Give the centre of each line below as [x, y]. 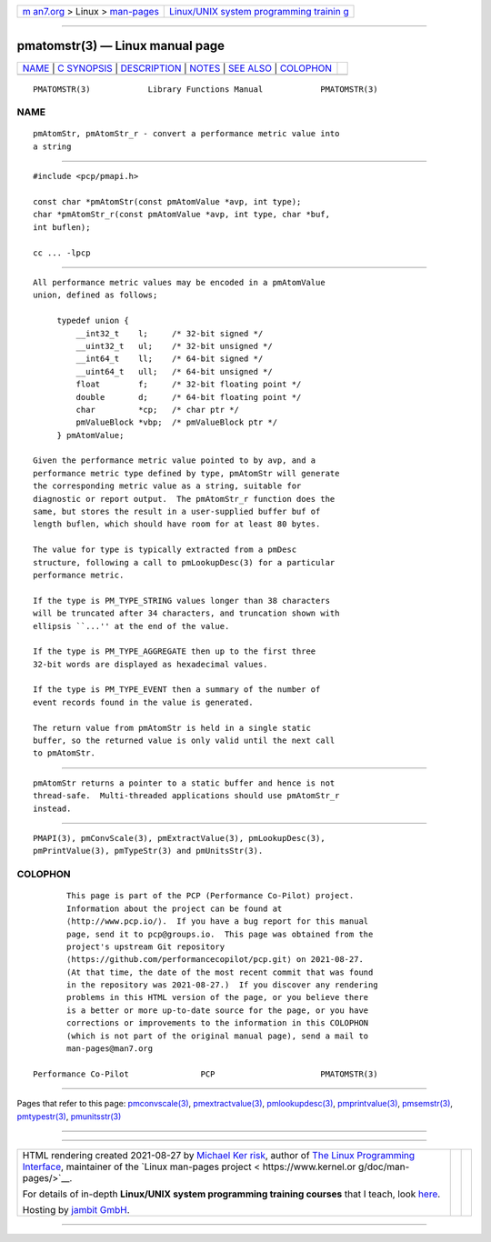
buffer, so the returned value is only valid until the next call [184, 741]
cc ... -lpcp [62, 253]
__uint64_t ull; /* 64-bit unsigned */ [174, 371]
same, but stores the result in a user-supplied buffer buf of [177, 512]
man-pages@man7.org [110, 1049]
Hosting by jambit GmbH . [76, 1209]
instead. [52, 808]
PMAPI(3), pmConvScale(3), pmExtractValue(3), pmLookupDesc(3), [180, 838]
